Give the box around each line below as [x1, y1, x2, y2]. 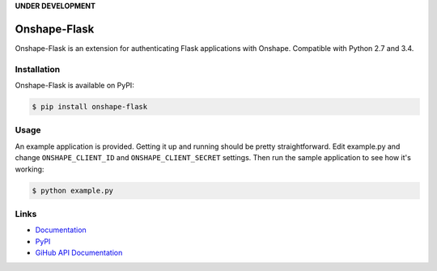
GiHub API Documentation [35, 248, 123, 258]
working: [15, 164, 45, 174]
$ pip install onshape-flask [32, 102, 148, 112]
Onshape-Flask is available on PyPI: [15, 81, 135, 91]
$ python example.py [32, 186, 113, 195]
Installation [15, 63, 61, 74]
